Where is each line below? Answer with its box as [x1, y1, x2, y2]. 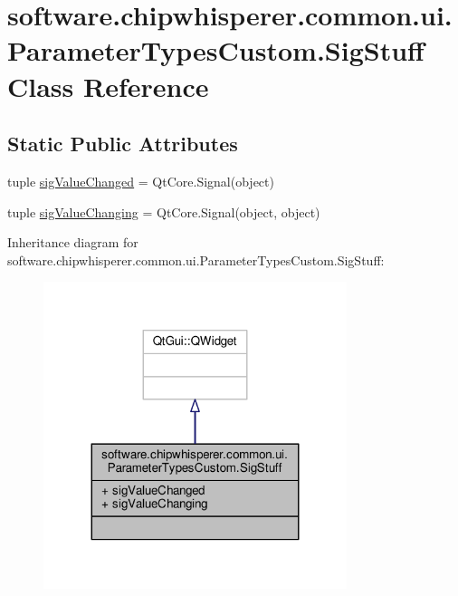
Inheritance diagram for [7, 233, 138, 252]
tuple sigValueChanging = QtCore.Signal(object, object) [7, 202, 320, 221]
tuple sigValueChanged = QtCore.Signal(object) [7, 171, 274, 190]
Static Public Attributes [7, 130, 238, 158]
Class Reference [7, 67, 209, 104]
